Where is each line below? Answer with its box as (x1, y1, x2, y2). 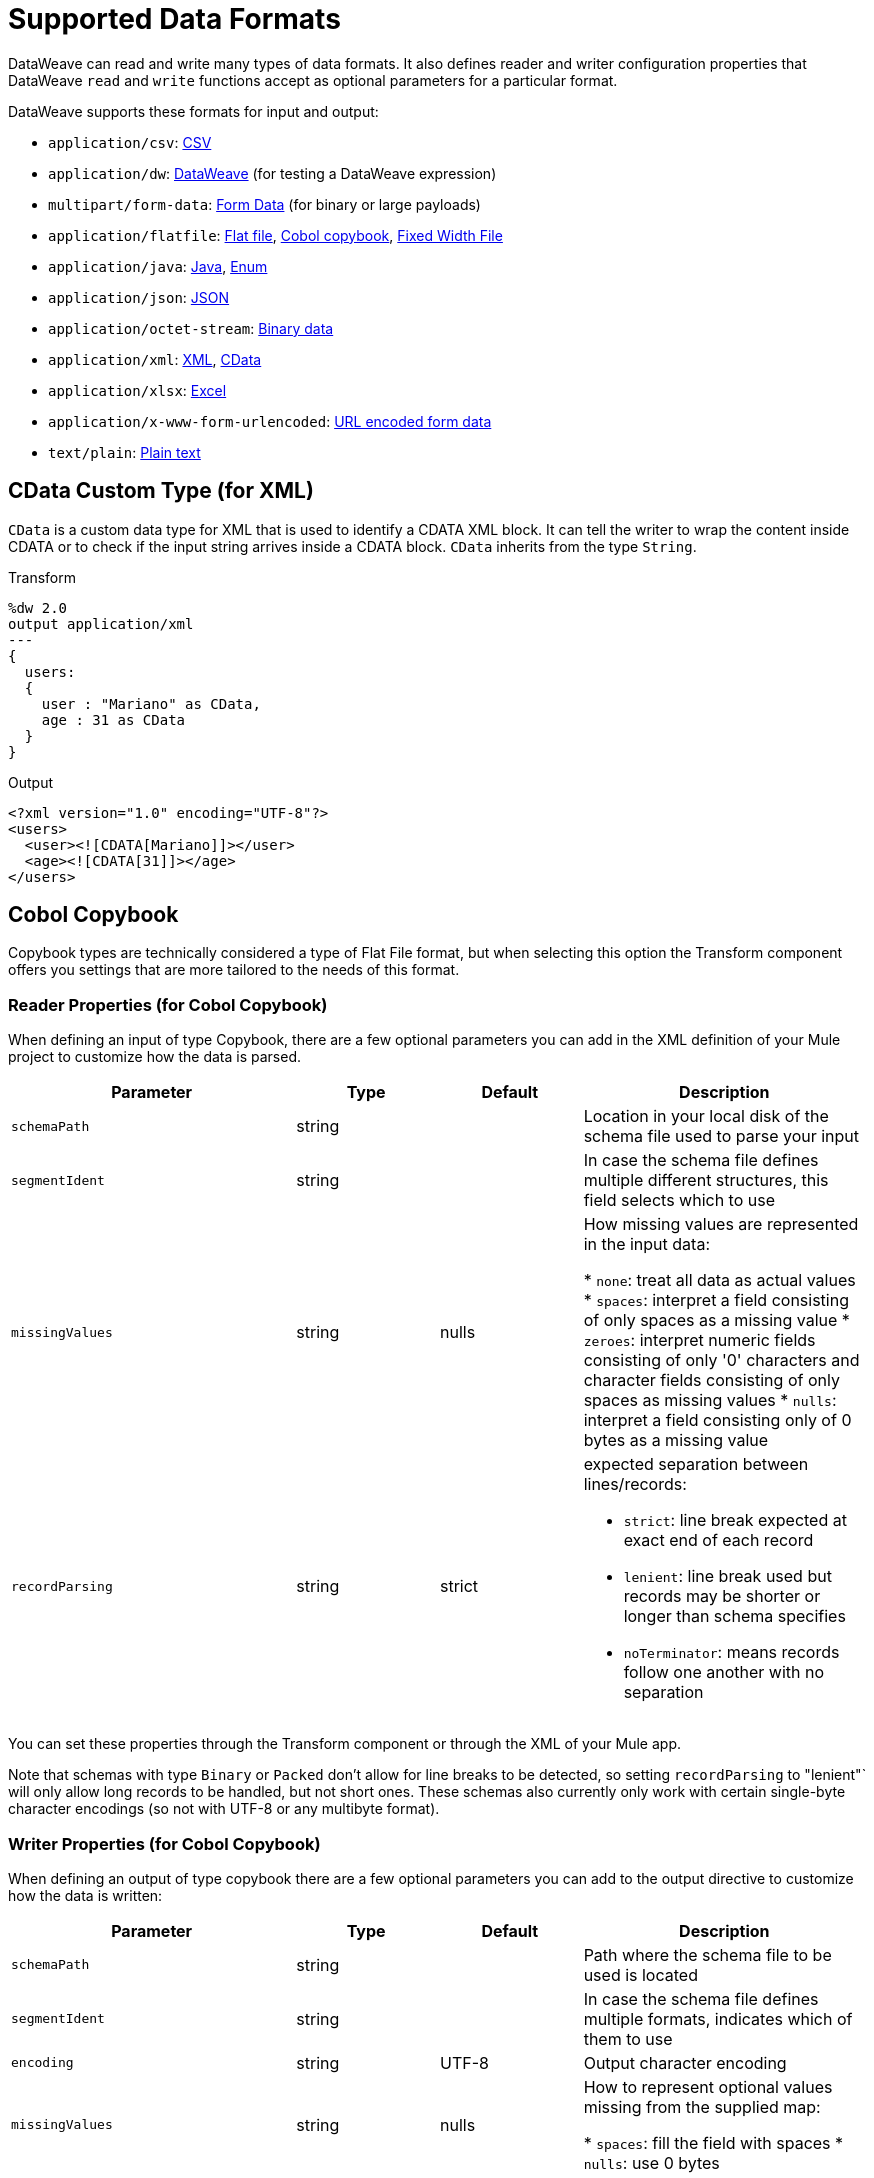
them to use (583, 2028, 673, 2049)
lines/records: (583, 1474, 687, 1495)
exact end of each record (623, 1530, 814, 1551)
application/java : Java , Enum (48, 257, 268, 275)
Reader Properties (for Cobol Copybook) (8, 994, 328, 1015)
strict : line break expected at (623, 1510, 847, 1531)
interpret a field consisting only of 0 (583, 1410, 852, 1431)
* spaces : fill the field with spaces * (583, 2132, 844, 2153)
